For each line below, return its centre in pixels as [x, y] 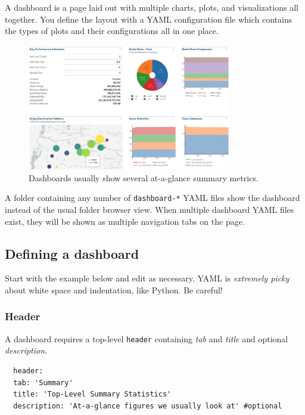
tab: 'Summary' [43, 383]
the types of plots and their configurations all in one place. [112, 31]
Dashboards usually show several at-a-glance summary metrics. [144, 177]
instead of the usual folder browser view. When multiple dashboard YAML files [150, 209]
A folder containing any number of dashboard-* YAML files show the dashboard [152, 198]
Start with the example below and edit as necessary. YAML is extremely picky [147, 278]
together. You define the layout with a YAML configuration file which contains [149, 19]
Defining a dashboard [72, 253]
